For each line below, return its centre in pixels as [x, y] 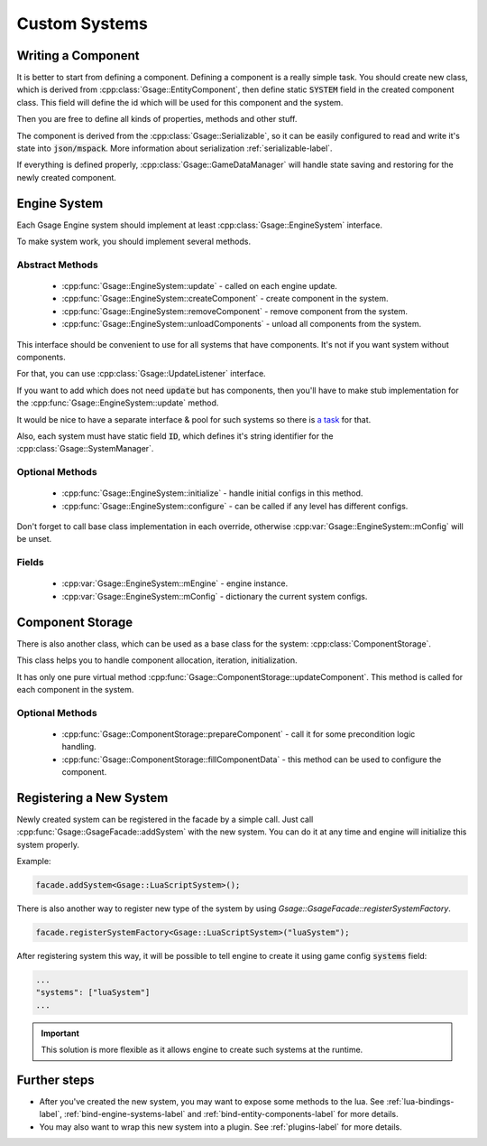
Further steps [55, 1080]
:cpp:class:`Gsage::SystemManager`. [85, 449]
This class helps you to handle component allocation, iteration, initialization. [157, 660]
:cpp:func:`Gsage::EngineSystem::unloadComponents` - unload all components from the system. [242, 324]
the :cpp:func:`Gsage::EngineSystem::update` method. [118, 403]
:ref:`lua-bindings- [420, 1102]
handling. [79, 747]
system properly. [48, 844]
